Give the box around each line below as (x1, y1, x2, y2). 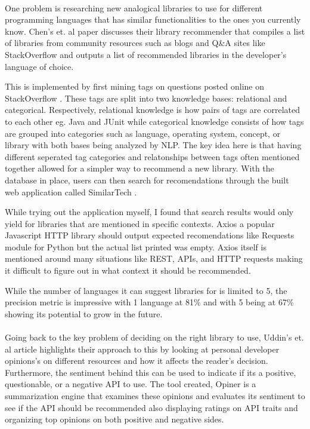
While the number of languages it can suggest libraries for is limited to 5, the (5, 284, 287, 296)
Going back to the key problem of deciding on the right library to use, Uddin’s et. (5, 331, 304, 344)
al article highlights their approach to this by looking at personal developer (5, 342, 280, 355)
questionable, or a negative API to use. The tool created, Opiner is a (5, 378, 256, 390)
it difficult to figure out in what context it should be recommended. (5, 264, 251, 277)
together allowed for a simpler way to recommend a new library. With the (5, 162, 274, 174)
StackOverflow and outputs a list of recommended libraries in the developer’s (5, 48, 287, 60)
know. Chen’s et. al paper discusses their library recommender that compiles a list (5, 24, 305, 37)
